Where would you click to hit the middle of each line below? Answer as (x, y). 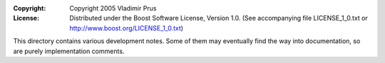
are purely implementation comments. (69, 51)
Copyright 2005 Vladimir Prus (113, 8)
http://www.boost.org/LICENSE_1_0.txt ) (127, 28)
